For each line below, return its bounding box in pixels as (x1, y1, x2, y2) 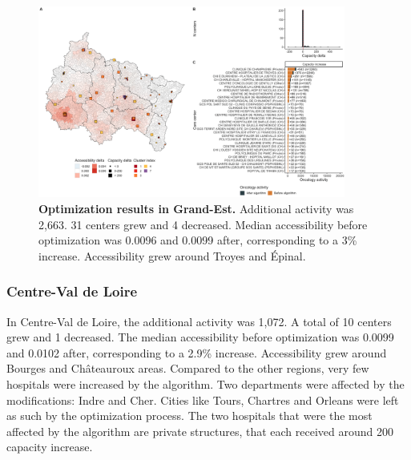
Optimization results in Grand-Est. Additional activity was (38, 200, 354, 217)
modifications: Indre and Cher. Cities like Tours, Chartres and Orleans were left (6, 391, 399, 408)
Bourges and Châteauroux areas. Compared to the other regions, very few (6, 360, 369, 377)
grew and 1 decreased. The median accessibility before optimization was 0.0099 (6, 329, 394, 345)
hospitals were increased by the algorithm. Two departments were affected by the (6, 376, 405, 393)
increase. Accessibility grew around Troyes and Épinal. (38, 247, 306, 264)
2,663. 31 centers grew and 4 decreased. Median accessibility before (38, 216, 368, 232)
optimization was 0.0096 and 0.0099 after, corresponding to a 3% (38, 232, 357, 248)
